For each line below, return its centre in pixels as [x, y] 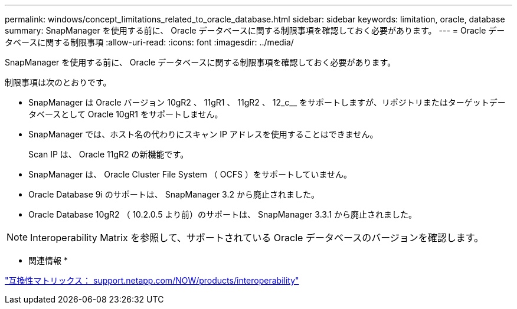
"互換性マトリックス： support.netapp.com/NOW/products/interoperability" [152, 280]
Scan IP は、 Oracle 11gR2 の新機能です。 [109, 154]
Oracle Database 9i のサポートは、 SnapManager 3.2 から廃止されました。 [174, 194]
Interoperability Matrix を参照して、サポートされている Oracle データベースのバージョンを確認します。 [257, 238]
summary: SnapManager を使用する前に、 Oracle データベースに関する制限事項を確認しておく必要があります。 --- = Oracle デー [255, 30]
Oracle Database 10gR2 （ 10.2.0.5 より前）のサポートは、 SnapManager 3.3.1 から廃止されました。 [223, 214]
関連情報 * [48, 260]
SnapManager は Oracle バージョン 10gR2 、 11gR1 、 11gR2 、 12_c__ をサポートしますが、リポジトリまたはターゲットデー [267, 102]
